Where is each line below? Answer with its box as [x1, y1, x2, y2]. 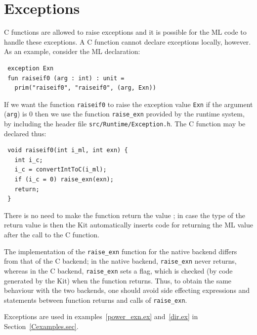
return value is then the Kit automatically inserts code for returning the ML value [4, 220, 253, 230]
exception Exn [7, 64, 54, 72]
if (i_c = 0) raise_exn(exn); [14, 176, 114, 183]
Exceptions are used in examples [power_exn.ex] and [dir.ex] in [4, 311, 198, 322]
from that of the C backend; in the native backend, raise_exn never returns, [4, 256, 237, 266]
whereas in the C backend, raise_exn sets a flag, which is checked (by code [4, 265, 233, 276]
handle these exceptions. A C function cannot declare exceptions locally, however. [4, 36, 251, 47]
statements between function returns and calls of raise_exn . [4, 294, 187, 305]
